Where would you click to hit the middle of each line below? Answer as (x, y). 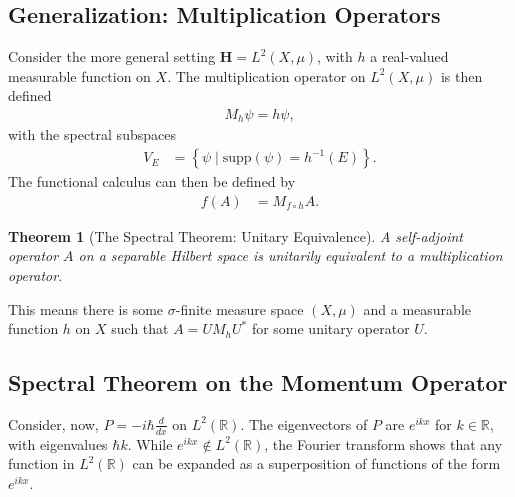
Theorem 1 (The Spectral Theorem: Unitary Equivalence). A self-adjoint (235, 235)
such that (140, 328)
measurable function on (79, 75)
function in (41, 463)
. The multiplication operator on (266, 75)
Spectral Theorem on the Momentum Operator (258, 382)
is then (461, 75)
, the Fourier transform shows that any (383, 443)
